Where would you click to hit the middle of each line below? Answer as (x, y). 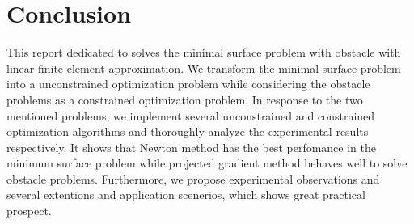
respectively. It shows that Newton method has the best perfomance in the (191, 147)
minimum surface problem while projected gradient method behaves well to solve (207, 163)
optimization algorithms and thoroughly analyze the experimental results (188, 131)
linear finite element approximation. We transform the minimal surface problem (204, 68)
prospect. (29, 211)
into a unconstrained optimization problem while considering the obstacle (188, 84)
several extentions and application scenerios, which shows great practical (186, 194)
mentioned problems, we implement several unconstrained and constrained (191, 115)
